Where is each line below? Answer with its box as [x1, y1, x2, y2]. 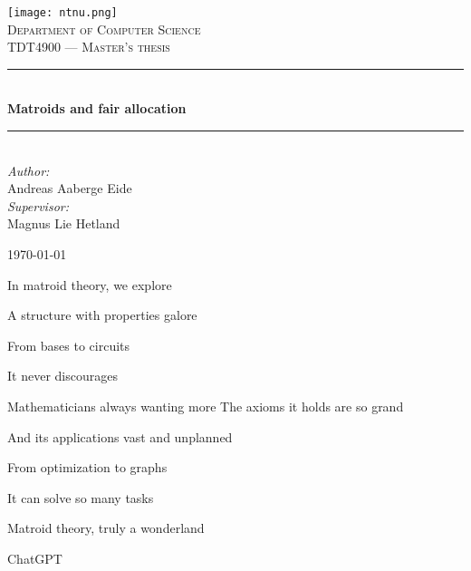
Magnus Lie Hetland [7, 214, 120, 233]
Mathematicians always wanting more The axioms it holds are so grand [7, 396, 404, 415]
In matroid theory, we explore [7, 275, 172, 294]
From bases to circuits [7, 335, 130, 354]
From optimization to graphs [7, 458, 168, 477]
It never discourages [7, 366, 118, 385]
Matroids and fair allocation [7, 99, 187, 118]
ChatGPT [7, 548, 62, 567]
